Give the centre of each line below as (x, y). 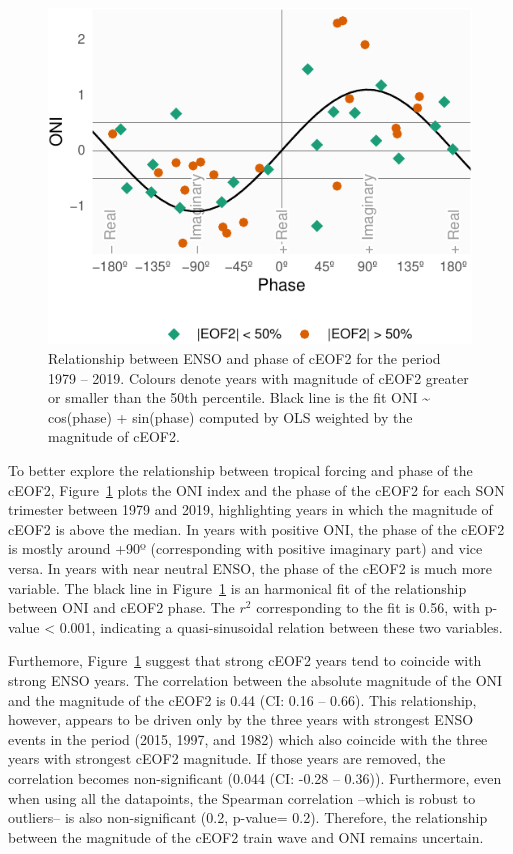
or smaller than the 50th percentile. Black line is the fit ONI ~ (239, 397)
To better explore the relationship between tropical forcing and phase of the (240, 470)
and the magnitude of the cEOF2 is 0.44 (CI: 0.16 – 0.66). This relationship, (242, 699)
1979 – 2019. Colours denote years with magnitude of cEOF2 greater (258, 377)
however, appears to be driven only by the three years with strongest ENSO (241, 719)
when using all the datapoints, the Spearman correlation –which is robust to (242, 797)
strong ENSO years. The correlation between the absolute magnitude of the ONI (255, 679)
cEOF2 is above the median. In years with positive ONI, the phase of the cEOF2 (256, 528)
